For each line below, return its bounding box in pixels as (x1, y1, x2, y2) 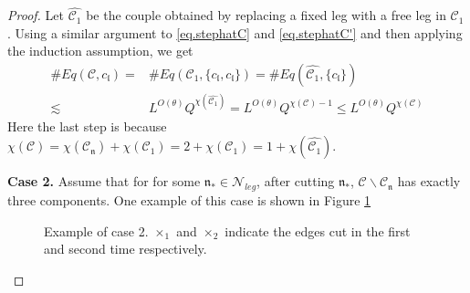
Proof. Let (7, 5, 64, 25)
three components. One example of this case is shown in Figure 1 (7, 190, 371, 209)
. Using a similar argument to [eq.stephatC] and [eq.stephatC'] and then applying (7, 23, 463, 42)
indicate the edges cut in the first (225, 221, 411, 240)
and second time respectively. (44, 239, 207, 258)
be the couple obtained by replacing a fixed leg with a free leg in (86, 5, 446, 25)
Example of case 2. (44, 221, 149, 240)
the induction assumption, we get (7, 41, 193, 60)
